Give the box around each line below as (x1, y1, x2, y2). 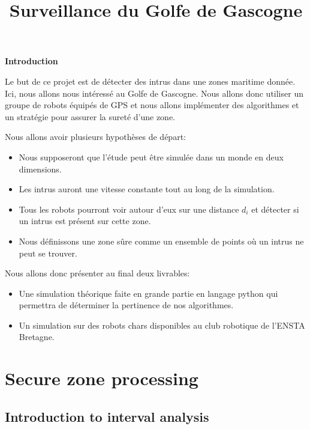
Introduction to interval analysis (5, 407, 209, 425)
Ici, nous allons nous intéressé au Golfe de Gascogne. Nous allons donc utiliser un (5, 87, 303, 99)
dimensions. (19, 162, 62, 175)
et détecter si (251, 202, 299, 215)
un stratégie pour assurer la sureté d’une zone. (5, 110, 176, 123)
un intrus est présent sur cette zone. (19, 214, 151, 227)
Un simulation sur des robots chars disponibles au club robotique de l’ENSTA (19, 318, 305, 331)
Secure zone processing (5, 366, 198, 391)
